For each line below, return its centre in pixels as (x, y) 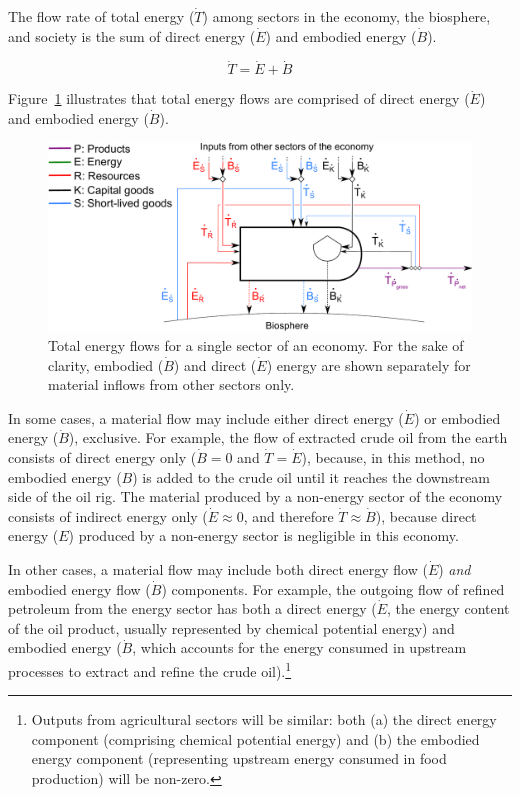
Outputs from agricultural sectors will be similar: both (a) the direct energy (264, 719)
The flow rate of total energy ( (101, 16)
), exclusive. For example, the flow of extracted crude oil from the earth (288, 437)
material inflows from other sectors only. (171, 384)
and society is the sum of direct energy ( (132, 35)
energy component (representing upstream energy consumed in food (239, 758)
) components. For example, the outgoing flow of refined (333, 588)
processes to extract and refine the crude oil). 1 (150, 669)
